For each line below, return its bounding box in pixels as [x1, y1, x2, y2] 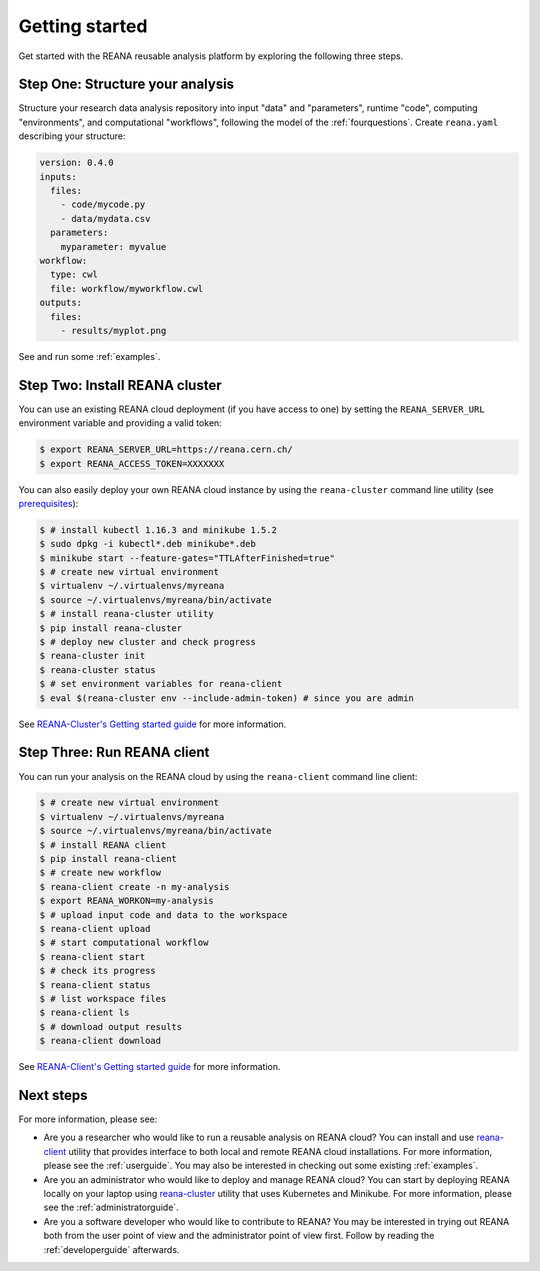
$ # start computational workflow [39, 937, 209, 949]
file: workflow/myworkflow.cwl [50, 283, 204, 294]
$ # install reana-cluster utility [39, 608, 214, 620]
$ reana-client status [39, 979, 151, 990]
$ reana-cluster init [39, 650, 146, 662]
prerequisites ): [18, 497, 79, 509]
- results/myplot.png [60, 325, 167, 336]
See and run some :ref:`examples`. [18, 350, 161, 362]
